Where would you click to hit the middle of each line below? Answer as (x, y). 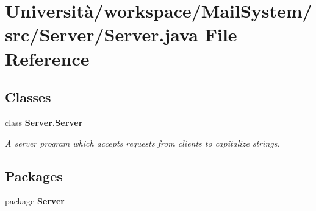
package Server (35, 201)
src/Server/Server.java (102, 34)
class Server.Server (44, 122)
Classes (28, 97)
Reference (47, 58)
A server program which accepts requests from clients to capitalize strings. (142, 143)
